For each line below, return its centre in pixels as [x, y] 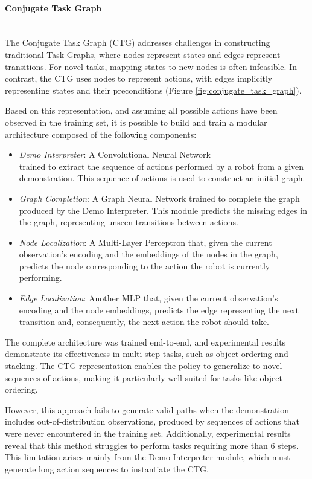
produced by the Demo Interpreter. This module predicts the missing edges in [163, 210]
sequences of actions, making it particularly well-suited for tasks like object [144, 377]
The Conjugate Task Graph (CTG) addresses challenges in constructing [138, 43]
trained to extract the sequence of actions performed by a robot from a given [161, 166]
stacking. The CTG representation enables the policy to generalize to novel [144, 366]
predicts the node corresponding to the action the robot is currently [145, 265]
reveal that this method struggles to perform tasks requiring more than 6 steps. [152, 445]
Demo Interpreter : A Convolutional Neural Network [115, 154]
